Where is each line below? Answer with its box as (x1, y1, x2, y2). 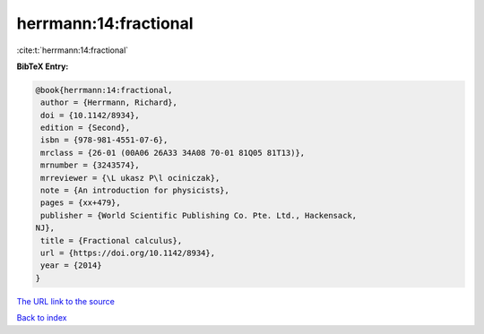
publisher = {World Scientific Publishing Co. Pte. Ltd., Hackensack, (40, 210, 358, 220)
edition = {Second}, (40, 123, 131, 133)
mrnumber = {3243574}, (40, 160, 141, 170)
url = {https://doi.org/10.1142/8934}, (40, 248, 215, 258)
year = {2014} (40, 261, 102, 270)
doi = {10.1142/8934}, (40, 110, 141, 120)
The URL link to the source (16, 295, 116, 306)
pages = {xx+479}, (40, 198, 121, 208)
